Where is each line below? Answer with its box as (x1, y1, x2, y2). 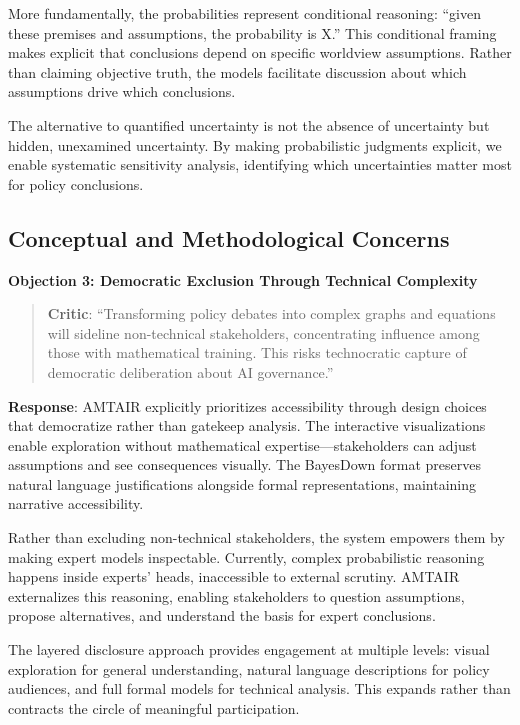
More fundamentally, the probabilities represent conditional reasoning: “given (8, 3, 481, 23)
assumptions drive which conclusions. (8, 81, 236, 102)
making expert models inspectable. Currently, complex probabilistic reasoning (8, 546, 485, 567)
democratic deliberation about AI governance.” (47, 361, 334, 382)
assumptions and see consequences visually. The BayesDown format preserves (8, 454, 481, 475)
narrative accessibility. (8, 493, 144, 514)
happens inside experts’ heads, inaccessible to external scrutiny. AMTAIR (8, 566, 460, 587)
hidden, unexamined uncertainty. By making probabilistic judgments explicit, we (8, 134, 502, 155)
